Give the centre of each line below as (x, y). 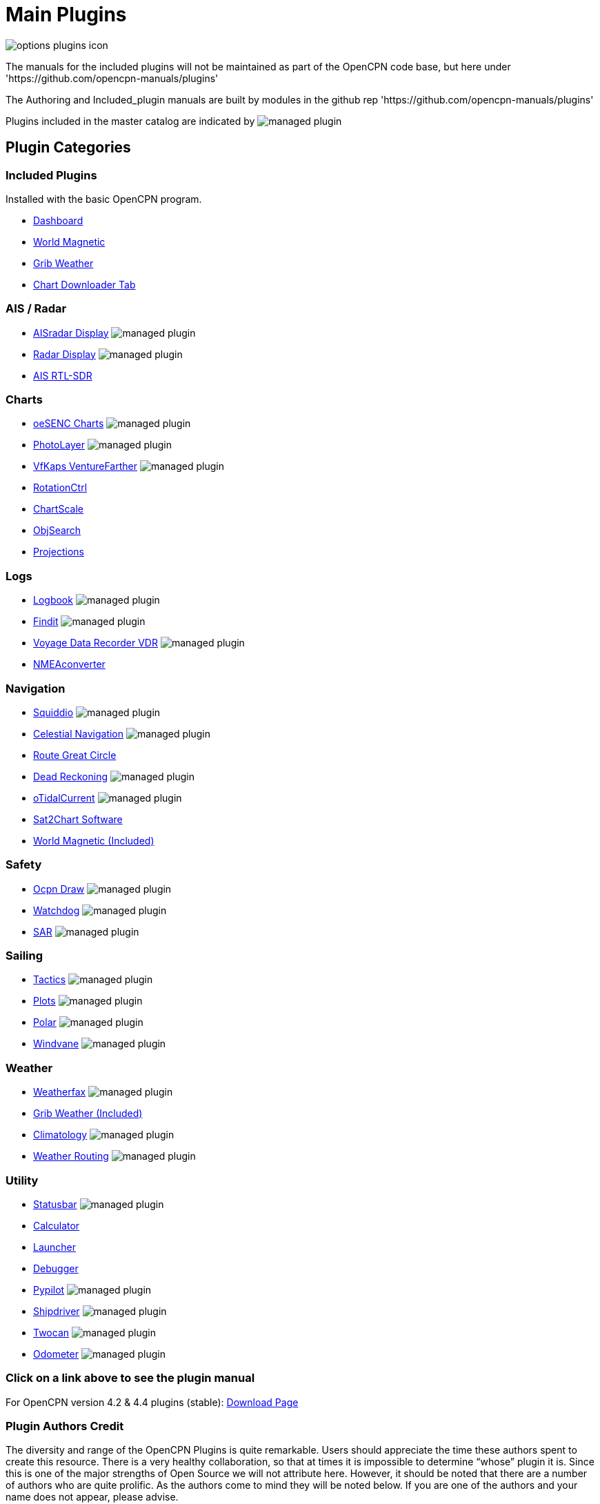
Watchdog (57, 910)
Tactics (50, 980)
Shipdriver (57, 1311)
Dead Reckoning (71, 776)
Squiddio (53, 712)
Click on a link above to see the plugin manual (130, 1378)
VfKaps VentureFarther (86, 466)
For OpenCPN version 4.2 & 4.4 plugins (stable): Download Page (152, 1402)
